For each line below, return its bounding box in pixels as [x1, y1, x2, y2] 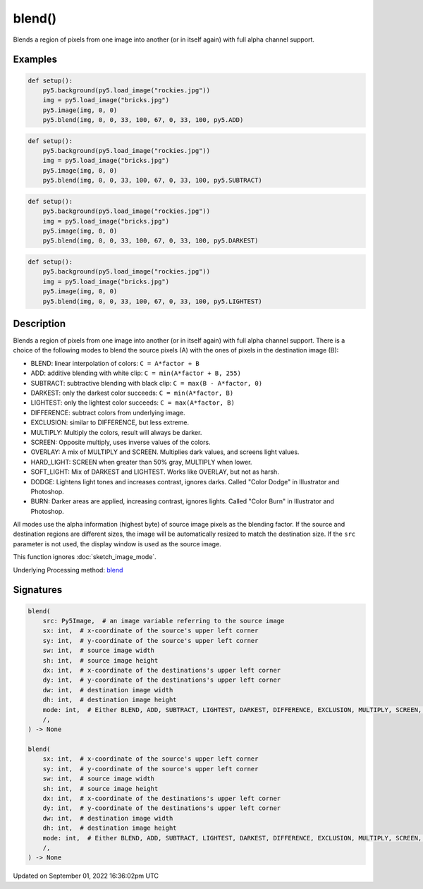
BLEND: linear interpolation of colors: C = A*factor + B [30, 359, 200, 367]
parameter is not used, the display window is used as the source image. [13, 539, 221, 548]
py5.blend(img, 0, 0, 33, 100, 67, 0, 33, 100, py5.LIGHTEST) [42, 297, 262, 305]
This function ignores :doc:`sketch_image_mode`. [13, 553, 157, 561]
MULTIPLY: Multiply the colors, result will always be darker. [30, 428, 202, 436]
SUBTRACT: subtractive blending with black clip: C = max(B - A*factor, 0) [30, 379, 263, 387]
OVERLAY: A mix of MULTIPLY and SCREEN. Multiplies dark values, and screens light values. [30, 448, 300, 456]
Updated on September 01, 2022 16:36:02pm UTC [13, 871, 159, 881]
